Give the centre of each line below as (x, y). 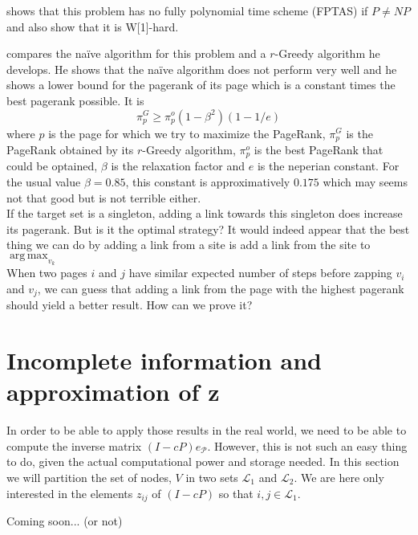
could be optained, (52, 166)
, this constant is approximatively (208, 182)
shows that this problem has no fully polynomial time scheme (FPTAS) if (187, 10)
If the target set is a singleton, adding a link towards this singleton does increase (205, 213)
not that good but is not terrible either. (104, 197)
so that (236, 493)
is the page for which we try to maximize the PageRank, (187, 133)
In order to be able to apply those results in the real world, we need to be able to (207, 430)
